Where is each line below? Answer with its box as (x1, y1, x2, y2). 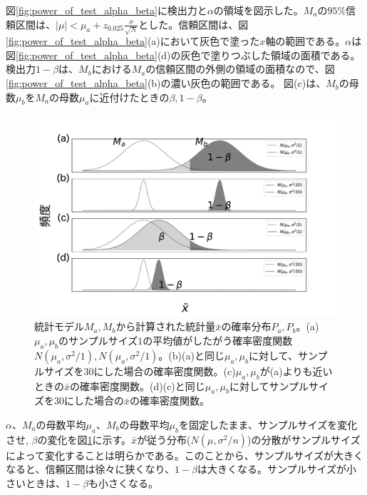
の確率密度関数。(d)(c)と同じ (70, 378, 205, 393)
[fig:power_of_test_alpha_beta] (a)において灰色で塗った (6, 34, 260, 49)
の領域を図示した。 (213, 3, 304, 17)
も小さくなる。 (88, 476, 159, 491)
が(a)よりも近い (259, 363, 333, 378)
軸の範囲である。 (265, 34, 346, 49)
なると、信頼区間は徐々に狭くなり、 (6, 461, 175, 476)
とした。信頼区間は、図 (138, 16, 249, 31)
